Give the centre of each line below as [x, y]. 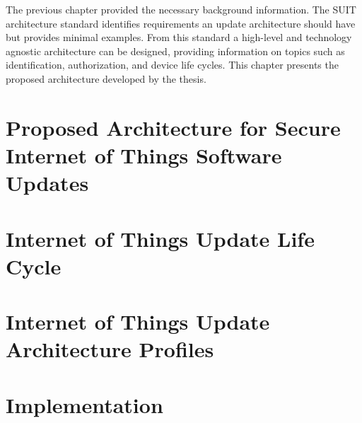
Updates [47, 183]
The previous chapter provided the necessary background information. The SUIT [181, 9]
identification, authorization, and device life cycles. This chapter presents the [172, 65]
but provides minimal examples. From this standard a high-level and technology [179, 37]
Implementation [84, 404]
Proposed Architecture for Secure [173, 127]
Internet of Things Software [144, 155]
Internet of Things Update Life [160, 238]
